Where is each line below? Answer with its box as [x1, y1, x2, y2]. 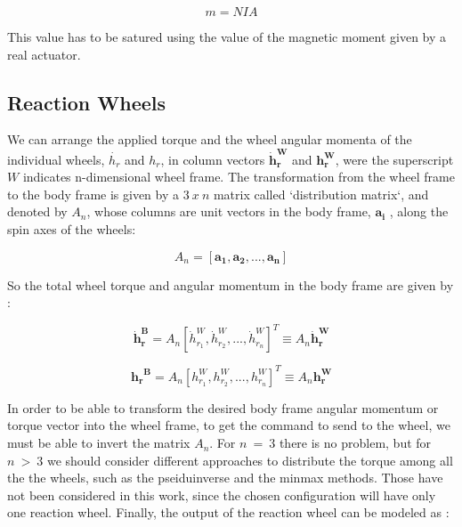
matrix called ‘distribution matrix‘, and [213, 184, 429, 203]
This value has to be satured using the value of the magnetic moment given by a [7, 28, 447, 45]
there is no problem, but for [279, 434, 432, 452]
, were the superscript [335, 150, 454, 168]
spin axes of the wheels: [7, 220, 136, 239]
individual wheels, [7, 150, 105, 168]
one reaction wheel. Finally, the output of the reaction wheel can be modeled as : [7, 503, 450, 522]
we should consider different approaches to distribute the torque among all [46, 450, 453, 469]
